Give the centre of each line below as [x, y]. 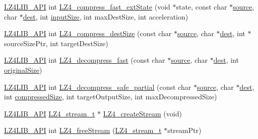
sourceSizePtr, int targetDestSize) [56, 43]
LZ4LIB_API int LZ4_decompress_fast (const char [85, 60]
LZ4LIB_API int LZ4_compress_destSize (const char [88, 33]
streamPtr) [184, 130]
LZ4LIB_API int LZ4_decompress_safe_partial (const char [98, 87]
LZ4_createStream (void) [142, 113]
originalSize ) [23, 69]
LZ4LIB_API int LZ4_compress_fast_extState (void [87, 7]
